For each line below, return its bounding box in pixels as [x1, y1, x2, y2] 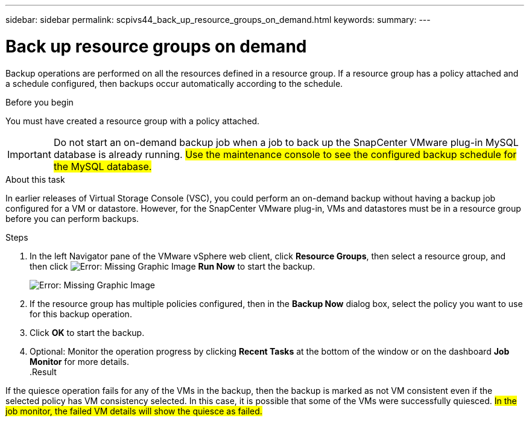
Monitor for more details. [30, 356, 129, 367]
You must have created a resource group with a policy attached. [5, 115, 260, 126]
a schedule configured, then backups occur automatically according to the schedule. [5, 78, 343, 89]
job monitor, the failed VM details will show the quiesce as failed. [5, 405, 262, 416]
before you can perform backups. [5, 213, 139, 224]
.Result [30, 366, 57, 377]
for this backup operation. [30, 308, 132, 319]
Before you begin [5, 97, 74, 107]
